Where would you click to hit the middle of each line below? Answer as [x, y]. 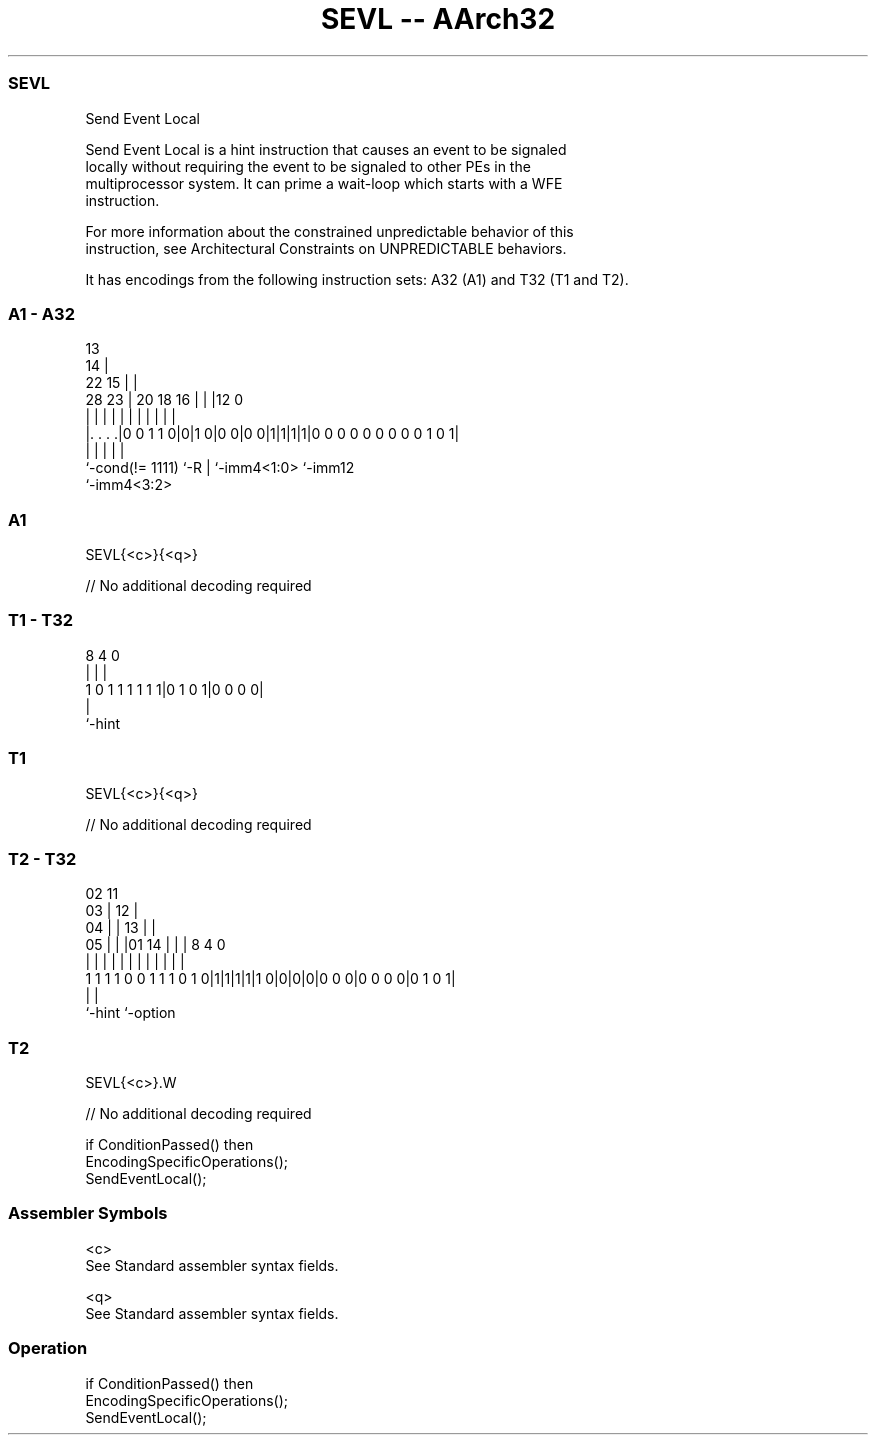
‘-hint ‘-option [130, 1013]
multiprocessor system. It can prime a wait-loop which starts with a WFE [324, 183]
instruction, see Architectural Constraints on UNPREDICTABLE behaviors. [326, 248]
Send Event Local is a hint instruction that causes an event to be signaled [326, 149]
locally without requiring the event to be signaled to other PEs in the [308, 166]
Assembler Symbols [88, 1213]
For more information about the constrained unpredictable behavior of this [329, 231]
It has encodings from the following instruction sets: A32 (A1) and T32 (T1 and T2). [357, 279]
